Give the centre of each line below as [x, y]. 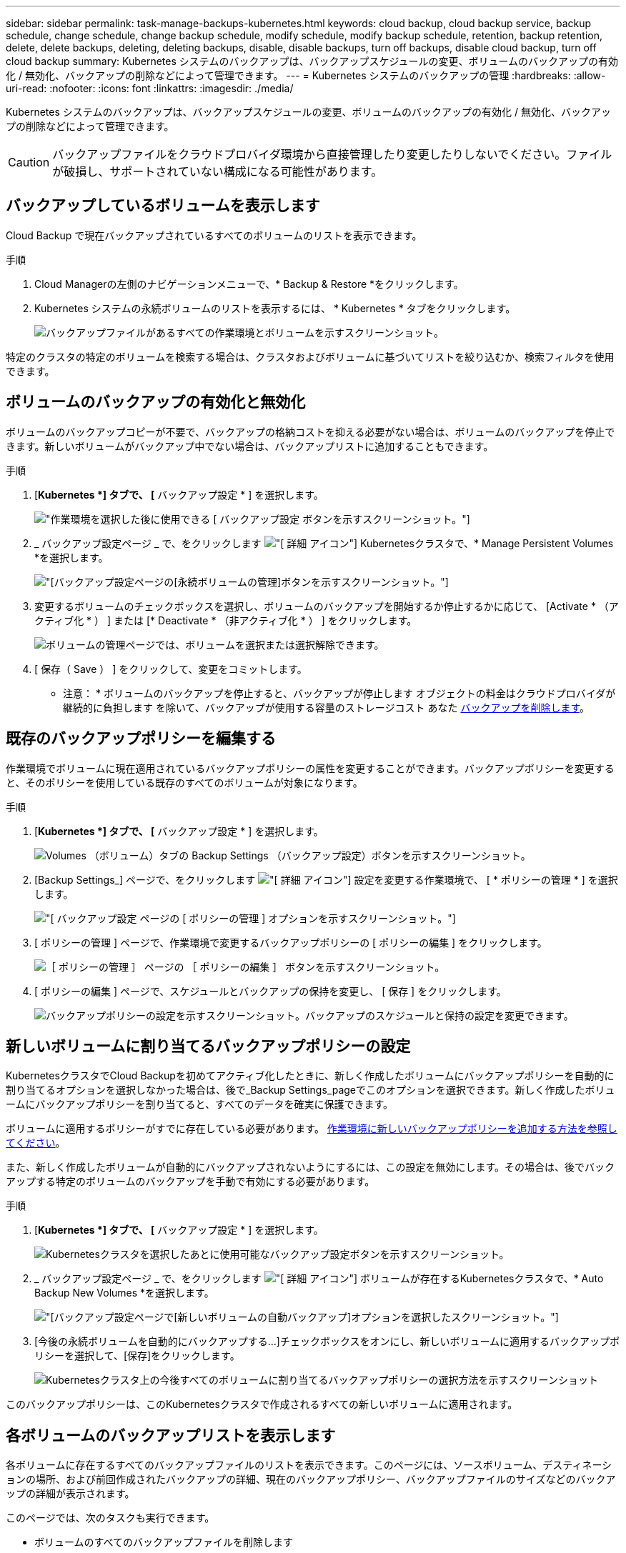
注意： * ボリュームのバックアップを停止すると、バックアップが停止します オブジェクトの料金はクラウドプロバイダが [339, 693]
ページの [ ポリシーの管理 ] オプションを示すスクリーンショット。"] [298, 918]
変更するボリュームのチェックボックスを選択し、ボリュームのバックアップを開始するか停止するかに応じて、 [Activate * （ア [327, 606]
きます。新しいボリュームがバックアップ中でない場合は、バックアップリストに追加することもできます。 [250, 446]
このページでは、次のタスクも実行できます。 [110, 1518]
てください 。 [36, 1143]
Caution [29, 162]
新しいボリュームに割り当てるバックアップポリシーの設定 [208, 1046]
